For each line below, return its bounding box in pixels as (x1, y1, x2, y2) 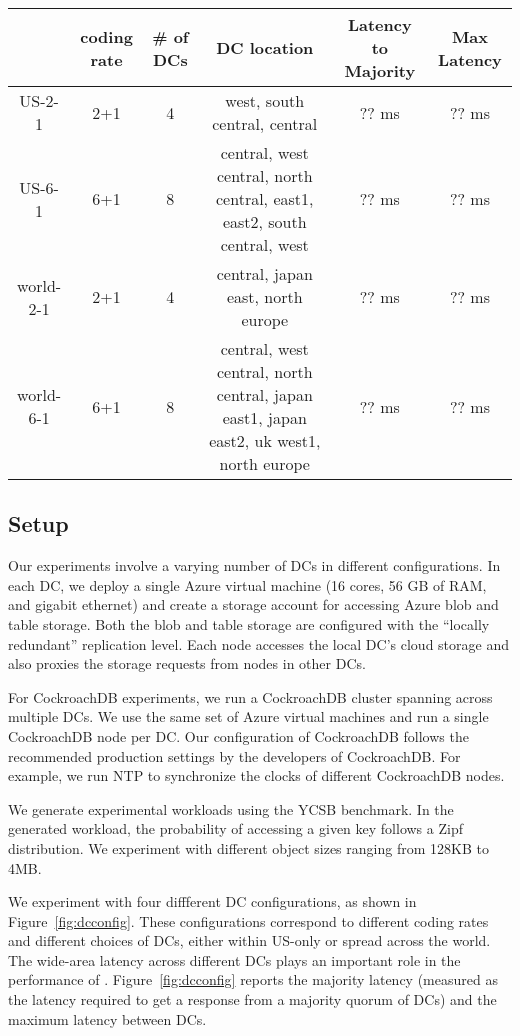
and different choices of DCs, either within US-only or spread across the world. (8, 930, 491, 951)
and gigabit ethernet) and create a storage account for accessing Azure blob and (8, 594, 499, 615)
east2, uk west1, (209, 429, 321, 452)
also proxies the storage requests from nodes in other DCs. (8, 653, 366, 674)
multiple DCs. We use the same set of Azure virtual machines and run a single (8, 706, 489, 727)
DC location (216, 36, 314, 59)
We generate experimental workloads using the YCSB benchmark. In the (8, 798, 454, 819)
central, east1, (216, 187, 314, 210)
